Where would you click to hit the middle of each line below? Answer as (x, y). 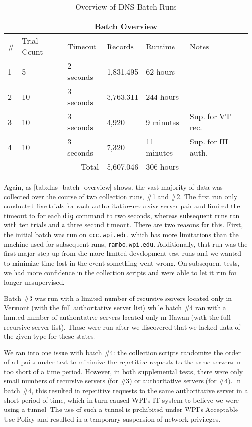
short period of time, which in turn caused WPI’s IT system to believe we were (121, 400)
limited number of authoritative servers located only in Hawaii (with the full (117, 317)
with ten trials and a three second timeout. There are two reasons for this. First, (124, 225)
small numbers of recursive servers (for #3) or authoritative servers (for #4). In (122, 381)
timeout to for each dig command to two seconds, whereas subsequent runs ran (122, 215)
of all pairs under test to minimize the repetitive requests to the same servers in (122, 362)
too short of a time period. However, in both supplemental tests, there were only (124, 371)
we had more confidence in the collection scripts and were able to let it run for (120, 272)
